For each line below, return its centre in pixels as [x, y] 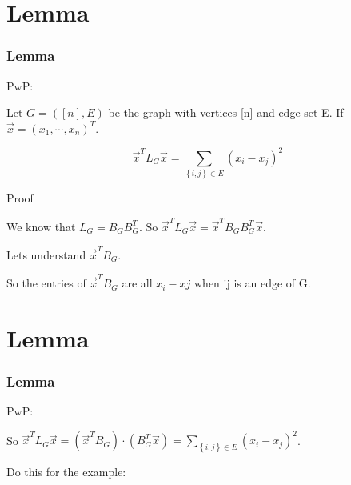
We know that [41, 226]
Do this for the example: [66, 472]
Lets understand [46, 254]
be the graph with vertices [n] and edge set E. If [226, 112]
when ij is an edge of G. [253, 283]
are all [137, 283]
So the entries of [46, 283]
